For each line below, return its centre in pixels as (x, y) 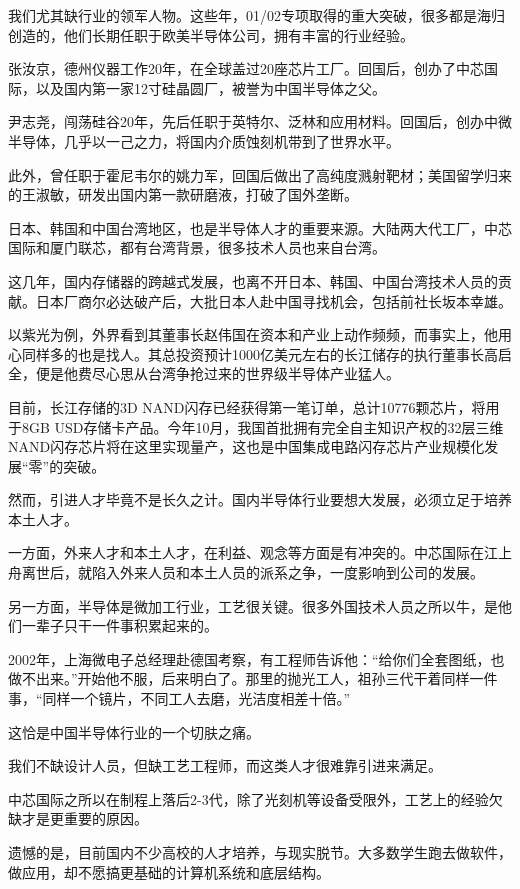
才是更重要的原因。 (84, 818)
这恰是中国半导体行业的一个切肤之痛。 (134, 731)
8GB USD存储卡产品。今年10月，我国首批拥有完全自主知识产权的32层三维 (262, 426)
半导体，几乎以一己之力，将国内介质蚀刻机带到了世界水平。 (204, 140)
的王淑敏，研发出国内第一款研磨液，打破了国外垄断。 (183, 194)
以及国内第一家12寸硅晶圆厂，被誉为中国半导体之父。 (210, 87)
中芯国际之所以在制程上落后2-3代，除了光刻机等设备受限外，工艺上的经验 (248, 798)
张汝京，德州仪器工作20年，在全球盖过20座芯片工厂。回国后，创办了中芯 (246, 68)
